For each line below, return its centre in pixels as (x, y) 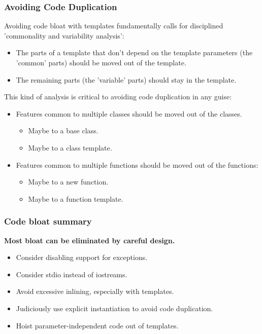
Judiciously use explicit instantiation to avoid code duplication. (114, 308)
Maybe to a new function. (68, 182)
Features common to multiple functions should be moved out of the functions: (137, 164)
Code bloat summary (48, 221)
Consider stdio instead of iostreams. (72, 274)
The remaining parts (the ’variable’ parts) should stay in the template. (126, 79)
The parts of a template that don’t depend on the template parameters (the (134, 52)
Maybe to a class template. (70, 147)
